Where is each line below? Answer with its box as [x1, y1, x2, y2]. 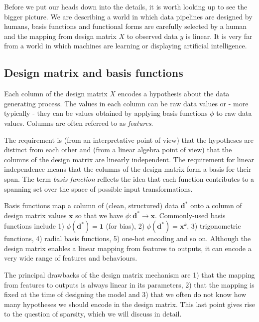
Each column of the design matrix [4, 88, 108, 99]
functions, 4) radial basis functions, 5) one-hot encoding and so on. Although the [4, 233, 251, 244]
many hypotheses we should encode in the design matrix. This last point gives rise [4, 299, 255, 309]
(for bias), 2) [106, 221, 145, 231]
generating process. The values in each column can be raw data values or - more [4, 98, 249, 108]
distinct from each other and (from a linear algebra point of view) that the [4, 144, 232, 155]
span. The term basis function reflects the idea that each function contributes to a [4, 173, 255, 184]
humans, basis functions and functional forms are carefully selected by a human [4, 21, 247, 31]
